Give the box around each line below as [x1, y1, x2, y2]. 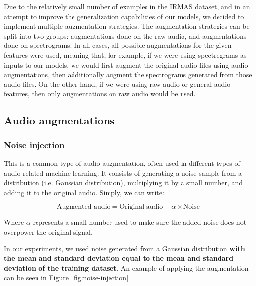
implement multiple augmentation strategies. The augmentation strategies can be [4, 21, 250, 31]
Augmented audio [57, 204, 110, 211]
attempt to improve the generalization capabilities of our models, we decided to [4, 11, 244, 21]
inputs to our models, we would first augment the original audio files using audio [4, 59, 248, 70]
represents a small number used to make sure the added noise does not [33, 217, 247, 227]
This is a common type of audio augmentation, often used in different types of [4, 158, 240, 168]
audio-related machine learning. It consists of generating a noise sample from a [4, 167, 242, 178]
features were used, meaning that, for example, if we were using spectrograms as [4, 49, 247, 60]
